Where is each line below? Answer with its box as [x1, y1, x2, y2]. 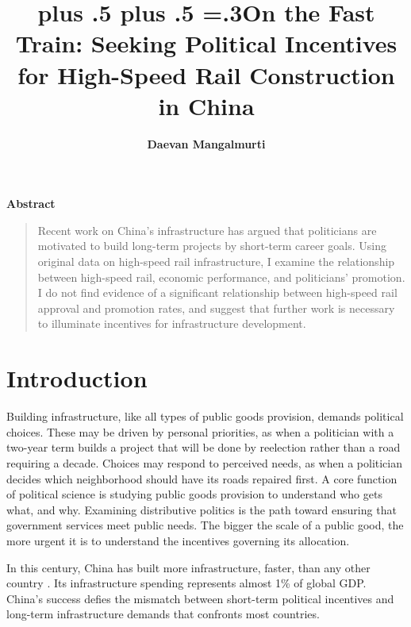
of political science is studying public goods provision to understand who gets [6, 486, 382, 502]
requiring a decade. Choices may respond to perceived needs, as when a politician [6, 454, 402, 471]
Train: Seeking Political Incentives [15, 27, 398, 60]
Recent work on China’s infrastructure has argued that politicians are [37, 221, 377, 238]
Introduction [6, 362, 148, 394]
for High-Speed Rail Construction [17, 58, 395, 90]
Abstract [6, 195, 56, 212]
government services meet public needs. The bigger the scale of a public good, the [6, 517, 404, 533]
